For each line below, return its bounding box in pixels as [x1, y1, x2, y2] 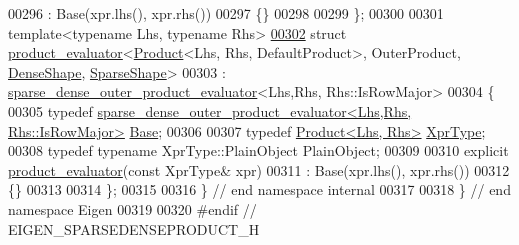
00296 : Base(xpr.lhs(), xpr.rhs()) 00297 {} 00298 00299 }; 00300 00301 [8, 3, 444, 23]
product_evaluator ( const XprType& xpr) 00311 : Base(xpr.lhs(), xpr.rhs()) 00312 [8, 159, 510, 180]
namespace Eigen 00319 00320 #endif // [8, 198, 257, 219]
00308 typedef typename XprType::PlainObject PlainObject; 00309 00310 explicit [8, 140, 509, 161]
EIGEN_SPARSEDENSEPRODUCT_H [8, 218, 260, 239]
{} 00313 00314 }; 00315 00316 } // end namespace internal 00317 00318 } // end [8, 179, 511, 200]
